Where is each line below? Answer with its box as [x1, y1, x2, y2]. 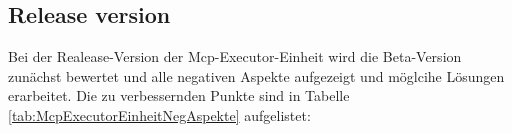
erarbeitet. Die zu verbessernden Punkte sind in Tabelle [8, 85, 350, 106]
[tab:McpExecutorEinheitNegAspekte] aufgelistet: [8, 104, 311, 125]
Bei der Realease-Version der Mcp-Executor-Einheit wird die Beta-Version [8, 46, 462, 67]
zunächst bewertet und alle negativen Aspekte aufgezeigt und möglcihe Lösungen [8, 65, 505, 86]
